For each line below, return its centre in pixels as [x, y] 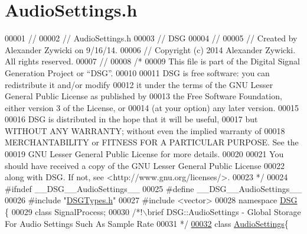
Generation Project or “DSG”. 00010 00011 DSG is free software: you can [137, 72]
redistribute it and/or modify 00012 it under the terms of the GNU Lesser [139, 84]
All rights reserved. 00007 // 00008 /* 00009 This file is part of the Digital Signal [153, 61]
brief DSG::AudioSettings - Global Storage [224, 212]
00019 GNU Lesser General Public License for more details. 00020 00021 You [144, 154]
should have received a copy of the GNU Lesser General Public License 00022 [145, 165]
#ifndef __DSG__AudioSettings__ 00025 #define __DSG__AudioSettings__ [153, 188]
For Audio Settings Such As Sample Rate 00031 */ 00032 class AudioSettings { [147, 223]
